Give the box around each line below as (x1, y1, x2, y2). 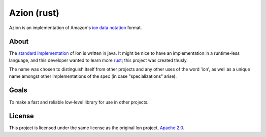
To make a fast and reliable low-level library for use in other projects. (9, 99, 149, 105)
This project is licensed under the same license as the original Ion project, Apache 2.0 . (9, 125, 185, 131)
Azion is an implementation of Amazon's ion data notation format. (9, 25, 142, 31)
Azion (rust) (9, 7, 60, 18)
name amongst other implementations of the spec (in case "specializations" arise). (9, 73, 177, 79)
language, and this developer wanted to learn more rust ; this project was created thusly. (9, 57, 188, 63)
